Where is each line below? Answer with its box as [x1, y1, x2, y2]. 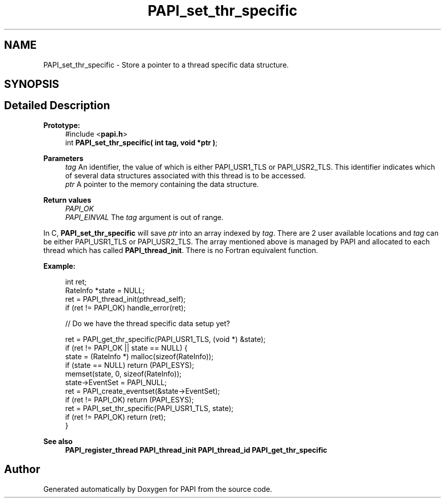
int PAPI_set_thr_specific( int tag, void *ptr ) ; [65, 138, 218, 147]
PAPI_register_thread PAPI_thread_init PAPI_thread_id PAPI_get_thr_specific [65, 445, 328, 454]
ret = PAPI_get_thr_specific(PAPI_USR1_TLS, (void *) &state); [65, 334, 266, 343]
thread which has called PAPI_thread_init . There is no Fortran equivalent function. [43, 245, 318, 255]
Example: [43, 261, 76, 270]
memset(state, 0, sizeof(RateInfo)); [65, 369, 182, 378]
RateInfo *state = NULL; [65, 286, 145, 295]
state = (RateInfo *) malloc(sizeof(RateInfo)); [65, 352, 214, 361]
